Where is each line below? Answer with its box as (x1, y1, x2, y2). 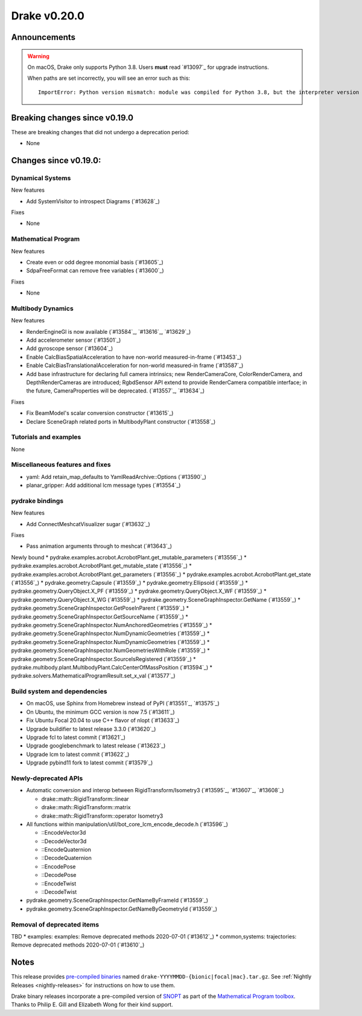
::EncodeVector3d (41, 829, 86, 836)
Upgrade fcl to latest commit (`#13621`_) (26, 734, 126, 741)
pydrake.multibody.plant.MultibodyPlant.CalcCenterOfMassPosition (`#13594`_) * (11, 663, 212, 671)
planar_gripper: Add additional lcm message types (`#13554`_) (26, 481, 181, 489)
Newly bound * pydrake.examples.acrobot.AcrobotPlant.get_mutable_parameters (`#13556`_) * (11, 553, 247, 561)
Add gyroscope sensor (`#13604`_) (26, 345, 113, 352)
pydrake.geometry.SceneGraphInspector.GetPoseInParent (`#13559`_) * (11, 605, 189, 612)
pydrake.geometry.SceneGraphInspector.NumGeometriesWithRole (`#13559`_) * (11, 647, 211, 654)
